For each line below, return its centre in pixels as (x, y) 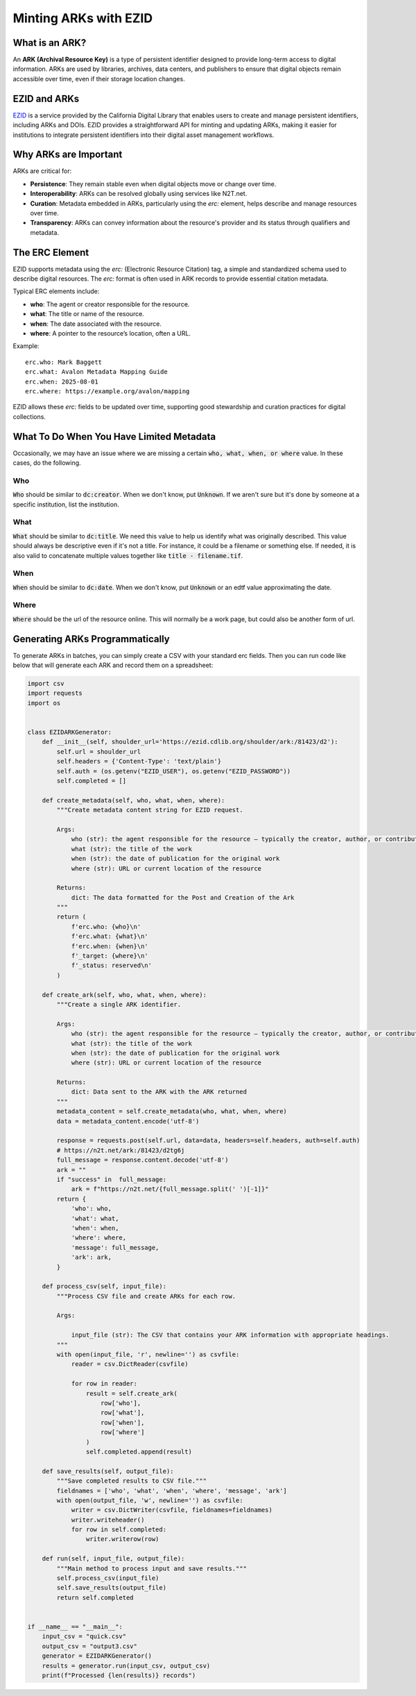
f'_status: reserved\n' (112, 965)
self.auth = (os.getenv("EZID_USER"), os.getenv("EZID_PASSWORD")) (174, 771)
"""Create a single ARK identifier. (119, 1004)
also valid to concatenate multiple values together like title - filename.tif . (128, 555)
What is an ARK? (50, 43)
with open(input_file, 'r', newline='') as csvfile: (148, 1355)
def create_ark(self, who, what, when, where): (124, 995)
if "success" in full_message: (111, 1179)
